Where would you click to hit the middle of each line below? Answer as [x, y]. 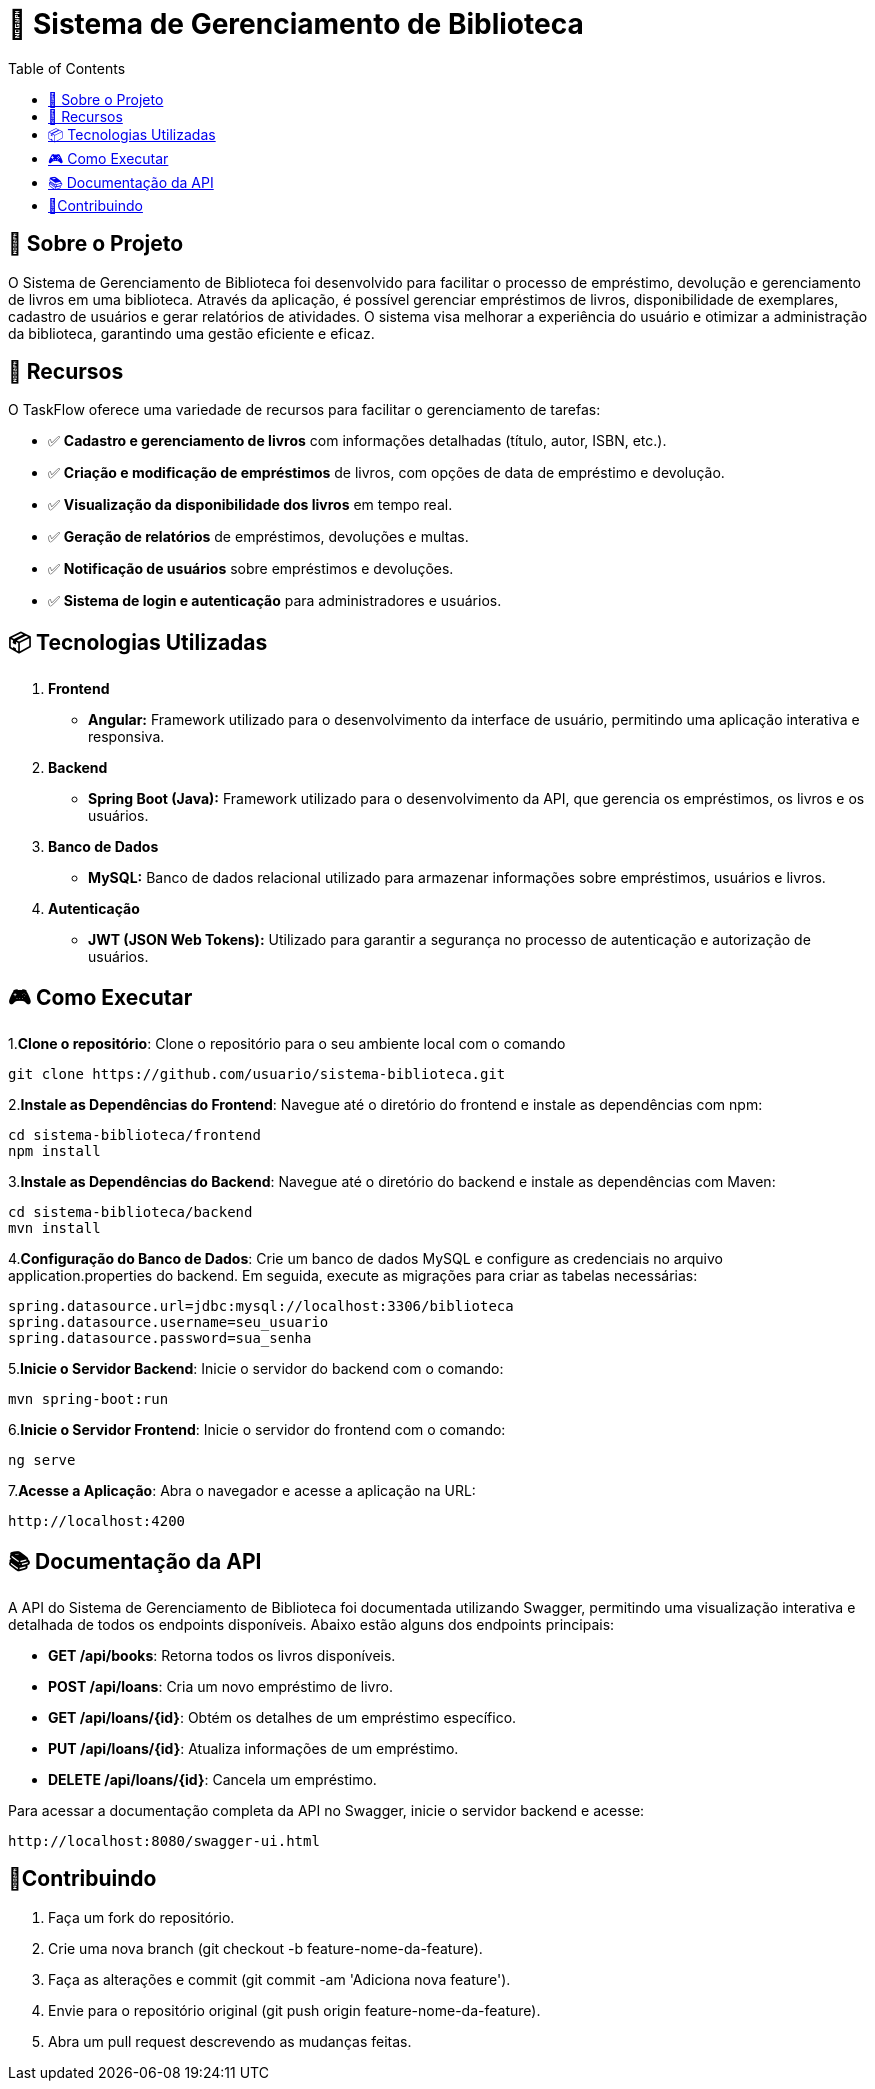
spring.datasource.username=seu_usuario [168, 1322]
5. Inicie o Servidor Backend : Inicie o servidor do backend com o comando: [256, 1369]
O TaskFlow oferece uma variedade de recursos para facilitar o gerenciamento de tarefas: [304, 410]
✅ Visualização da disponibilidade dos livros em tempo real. [250, 505]
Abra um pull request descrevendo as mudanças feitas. [230, 2041]
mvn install [54, 1228]
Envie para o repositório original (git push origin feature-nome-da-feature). [294, 2010]
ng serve [42, 1460]
